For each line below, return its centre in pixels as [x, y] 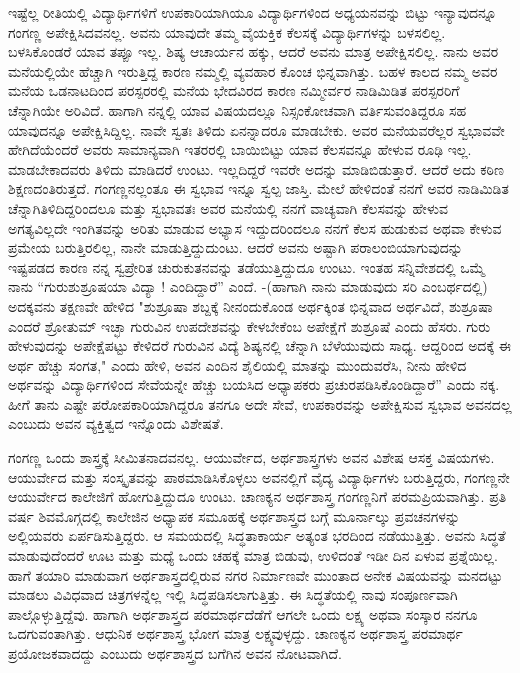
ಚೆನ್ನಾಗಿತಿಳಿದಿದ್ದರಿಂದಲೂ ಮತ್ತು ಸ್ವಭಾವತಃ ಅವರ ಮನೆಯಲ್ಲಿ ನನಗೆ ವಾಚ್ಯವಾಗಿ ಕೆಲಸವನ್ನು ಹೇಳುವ [228, 207]
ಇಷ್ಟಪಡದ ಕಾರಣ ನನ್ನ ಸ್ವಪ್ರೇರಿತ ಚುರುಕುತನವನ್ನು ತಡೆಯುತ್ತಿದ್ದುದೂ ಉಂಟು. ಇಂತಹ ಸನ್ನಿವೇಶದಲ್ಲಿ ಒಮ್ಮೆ [246, 266]
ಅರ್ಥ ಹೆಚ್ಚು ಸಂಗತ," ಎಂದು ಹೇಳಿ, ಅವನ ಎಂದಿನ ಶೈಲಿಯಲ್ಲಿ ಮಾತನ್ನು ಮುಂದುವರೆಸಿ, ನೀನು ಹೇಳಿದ [237, 364]
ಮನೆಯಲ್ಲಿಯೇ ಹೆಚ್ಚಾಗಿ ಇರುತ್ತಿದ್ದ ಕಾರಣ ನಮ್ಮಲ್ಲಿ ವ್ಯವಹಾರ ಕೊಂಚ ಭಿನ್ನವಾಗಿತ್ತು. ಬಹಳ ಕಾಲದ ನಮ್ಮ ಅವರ [253, 70]
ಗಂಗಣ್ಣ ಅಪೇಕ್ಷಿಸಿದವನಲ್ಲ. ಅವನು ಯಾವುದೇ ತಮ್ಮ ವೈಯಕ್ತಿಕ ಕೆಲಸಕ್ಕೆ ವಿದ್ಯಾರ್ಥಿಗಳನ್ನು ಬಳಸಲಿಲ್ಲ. [227, 31]
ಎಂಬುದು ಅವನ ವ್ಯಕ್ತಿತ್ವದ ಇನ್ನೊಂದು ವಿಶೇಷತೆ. [116, 423]
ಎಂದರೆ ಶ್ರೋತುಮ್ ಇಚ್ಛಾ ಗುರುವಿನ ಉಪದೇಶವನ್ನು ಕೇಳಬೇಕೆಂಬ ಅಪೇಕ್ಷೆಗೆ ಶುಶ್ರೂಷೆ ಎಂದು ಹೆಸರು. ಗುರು [249, 325]
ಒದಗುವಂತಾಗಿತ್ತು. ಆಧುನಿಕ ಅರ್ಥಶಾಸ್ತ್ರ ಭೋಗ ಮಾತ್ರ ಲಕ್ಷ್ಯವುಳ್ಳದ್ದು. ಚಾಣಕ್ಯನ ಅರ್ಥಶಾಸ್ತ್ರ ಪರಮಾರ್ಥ [235, 633]
